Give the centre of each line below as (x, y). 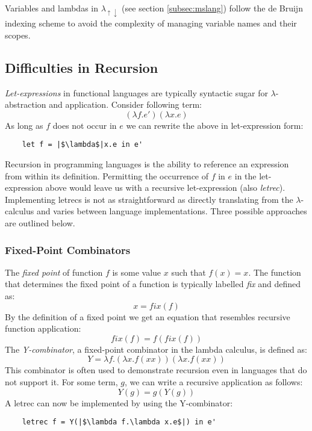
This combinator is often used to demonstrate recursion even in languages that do (156, 370)
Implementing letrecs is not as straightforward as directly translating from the (149, 199)
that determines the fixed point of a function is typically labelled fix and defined (153, 284)
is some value (137, 272)
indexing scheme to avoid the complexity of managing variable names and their (151, 23)
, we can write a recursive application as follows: (214, 381)
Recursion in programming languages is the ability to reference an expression (147, 164)
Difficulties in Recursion (82, 67)
